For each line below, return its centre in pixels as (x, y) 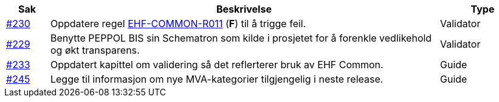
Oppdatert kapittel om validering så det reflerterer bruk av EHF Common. (217, 65)
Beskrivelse (244, 9)
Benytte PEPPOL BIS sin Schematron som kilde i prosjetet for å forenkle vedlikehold (241, 38)
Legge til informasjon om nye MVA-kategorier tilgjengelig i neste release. (217, 79)
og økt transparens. (95, 50)
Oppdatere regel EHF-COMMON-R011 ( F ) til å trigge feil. (178, 24)
